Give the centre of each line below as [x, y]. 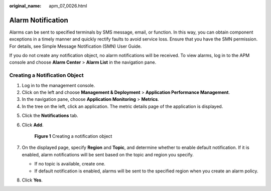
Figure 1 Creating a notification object [73, 136]
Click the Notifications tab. [50, 116]
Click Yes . [32, 180]
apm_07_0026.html [68, 6]
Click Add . [33, 125]
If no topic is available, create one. [70, 164]
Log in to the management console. [58, 85]
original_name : [25, 6]
